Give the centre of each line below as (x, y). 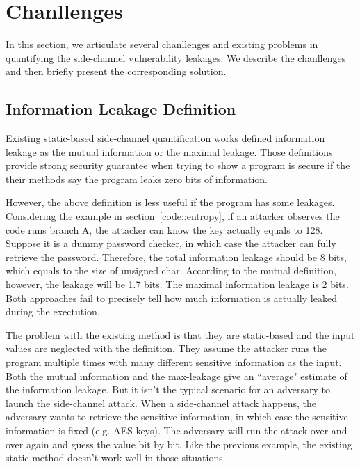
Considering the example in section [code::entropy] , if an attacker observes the (173, 216)
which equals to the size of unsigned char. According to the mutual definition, (171, 270)
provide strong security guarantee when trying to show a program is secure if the (178, 165)
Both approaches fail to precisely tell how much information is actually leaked (171, 298)
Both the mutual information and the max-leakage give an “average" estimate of (177, 375)
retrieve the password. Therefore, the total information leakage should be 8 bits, (176, 256)
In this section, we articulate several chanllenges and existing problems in (162, 44)
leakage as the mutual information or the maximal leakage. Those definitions (169, 151)
